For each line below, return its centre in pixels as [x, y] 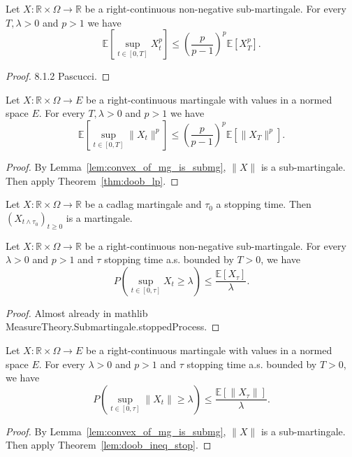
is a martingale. [99, 217]
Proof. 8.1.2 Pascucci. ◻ [58, 76]
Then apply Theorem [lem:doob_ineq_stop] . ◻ [109, 445]
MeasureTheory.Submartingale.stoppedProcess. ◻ [113, 326]
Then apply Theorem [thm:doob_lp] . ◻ [92, 180]
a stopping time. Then [264, 204]
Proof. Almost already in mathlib [77, 312]
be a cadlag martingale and [143, 204]
